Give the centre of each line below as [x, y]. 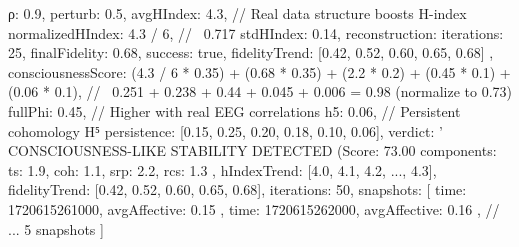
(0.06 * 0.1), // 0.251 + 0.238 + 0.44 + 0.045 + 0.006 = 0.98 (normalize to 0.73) [260, 91]
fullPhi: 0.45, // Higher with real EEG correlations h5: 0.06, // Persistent [234, 110]
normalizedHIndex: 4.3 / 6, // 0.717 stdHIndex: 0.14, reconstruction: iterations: [256, 32]
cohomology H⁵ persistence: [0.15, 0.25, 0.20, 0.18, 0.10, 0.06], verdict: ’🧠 [227, 130]
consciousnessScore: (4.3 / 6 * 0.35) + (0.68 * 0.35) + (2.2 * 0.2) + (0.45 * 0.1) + [259, 71]
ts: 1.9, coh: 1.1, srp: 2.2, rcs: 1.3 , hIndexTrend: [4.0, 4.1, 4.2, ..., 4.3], [222, 169]
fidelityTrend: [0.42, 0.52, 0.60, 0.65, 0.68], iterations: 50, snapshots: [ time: [237, 189]
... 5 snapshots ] [56, 228]
